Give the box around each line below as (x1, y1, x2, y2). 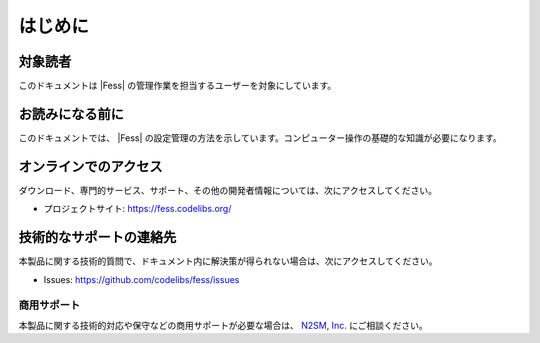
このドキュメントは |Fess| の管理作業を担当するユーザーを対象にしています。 (18, 80, 337, 92)
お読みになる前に (18, 105, 124, 122)
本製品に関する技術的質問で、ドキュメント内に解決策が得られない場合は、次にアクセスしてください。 (18, 255, 438, 267)
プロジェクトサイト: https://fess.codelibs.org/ (43, 203, 232, 215)
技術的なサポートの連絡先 (18, 229, 177, 246)
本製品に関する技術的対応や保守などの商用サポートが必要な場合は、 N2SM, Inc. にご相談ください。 (18, 319, 429, 331)
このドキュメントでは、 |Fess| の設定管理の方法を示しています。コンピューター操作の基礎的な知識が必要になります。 (18, 131, 502, 144)
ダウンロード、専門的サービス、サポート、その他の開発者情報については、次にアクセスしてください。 (18, 184, 437, 196)
